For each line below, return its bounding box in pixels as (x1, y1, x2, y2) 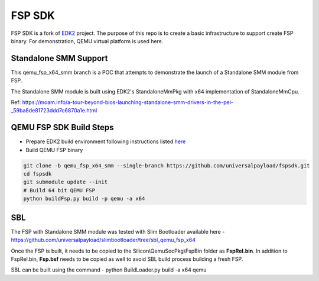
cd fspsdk (23, 170, 52, 177)
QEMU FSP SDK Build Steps (11, 122, 114, 133)
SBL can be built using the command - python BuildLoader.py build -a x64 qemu (11, 266, 207, 273)
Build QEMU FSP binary (25, 146, 83, 153)
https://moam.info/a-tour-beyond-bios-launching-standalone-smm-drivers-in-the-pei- (22, 99, 233, 106)
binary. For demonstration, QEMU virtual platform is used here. (11, 37, 164, 44)
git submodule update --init (23, 179, 108, 186)
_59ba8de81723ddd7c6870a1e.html (11, 107, 97, 114)
